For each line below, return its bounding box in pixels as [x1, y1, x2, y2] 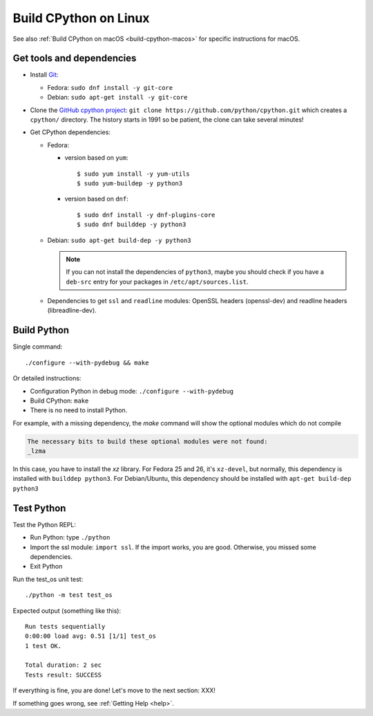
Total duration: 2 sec [25, 661, 102, 669]
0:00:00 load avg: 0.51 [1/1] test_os [25, 632, 157, 640]
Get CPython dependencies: [30, 128, 111, 136]
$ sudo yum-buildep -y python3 [77, 179, 183, 187]
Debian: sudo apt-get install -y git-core [47, 93, 188, 102]
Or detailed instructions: [12, 374, 82, 383]
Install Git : [30, 71, 59, 79]
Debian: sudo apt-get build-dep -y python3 [47, 236, 191, 244]
